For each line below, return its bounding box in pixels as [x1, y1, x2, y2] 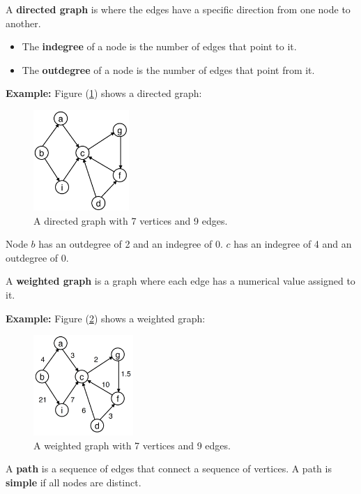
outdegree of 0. [6, 250, 69, 264]
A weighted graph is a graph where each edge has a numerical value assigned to [6, 274, 355, 288]
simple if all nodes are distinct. [6, 474, 141, 489]
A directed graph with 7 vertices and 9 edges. [33, 213, 228, 227]
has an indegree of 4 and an [233, 237, 352, 251]
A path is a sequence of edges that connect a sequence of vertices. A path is [6, 461, 332, 476]
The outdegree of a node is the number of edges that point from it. [22, 62, 315, 77]
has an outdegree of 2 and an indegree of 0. [38, 237, 223, 251]
